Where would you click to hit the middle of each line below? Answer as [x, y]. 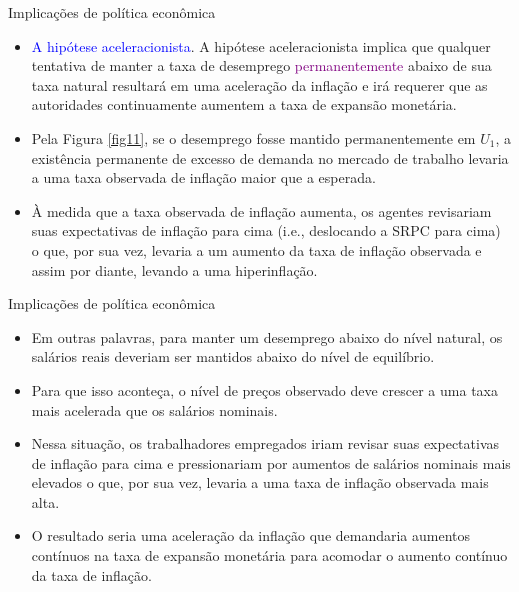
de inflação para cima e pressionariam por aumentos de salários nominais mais [271, 462]
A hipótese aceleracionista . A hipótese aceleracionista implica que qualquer [261, 45]
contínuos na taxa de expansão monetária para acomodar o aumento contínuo [269, 555]
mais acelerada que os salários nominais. [154, 409]
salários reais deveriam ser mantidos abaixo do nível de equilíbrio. [233, 356]
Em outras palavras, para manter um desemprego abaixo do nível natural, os [267, 336]
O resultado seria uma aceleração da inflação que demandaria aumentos [251, 535]
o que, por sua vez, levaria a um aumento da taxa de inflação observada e [256, 249]
